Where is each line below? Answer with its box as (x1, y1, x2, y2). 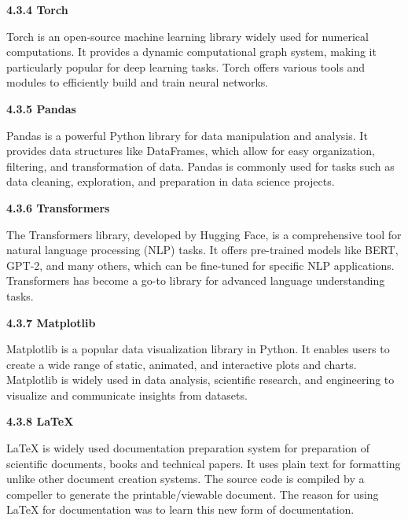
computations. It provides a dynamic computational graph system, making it (6, 43, 377, 60)
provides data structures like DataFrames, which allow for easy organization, (6, 142, 375, 159)
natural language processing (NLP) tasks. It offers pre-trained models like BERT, (6, 242, 399, 258)
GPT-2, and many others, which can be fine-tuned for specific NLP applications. (6, 256, 395, 273)
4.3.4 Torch (6, 2, 68, 17)
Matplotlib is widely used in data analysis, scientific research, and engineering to (6, 371, 395, 388)
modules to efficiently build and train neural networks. (6, 74, 269, 90)
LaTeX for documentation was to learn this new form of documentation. (6, 501, 355, 518)
